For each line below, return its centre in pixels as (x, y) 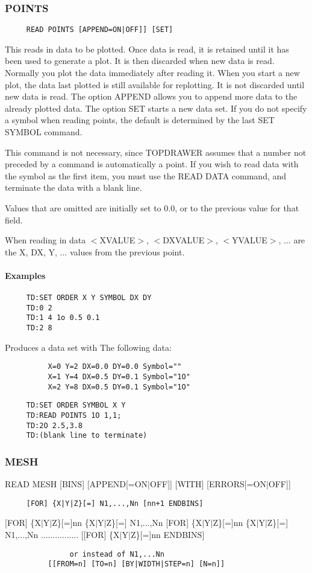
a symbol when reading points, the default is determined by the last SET (140, 120)
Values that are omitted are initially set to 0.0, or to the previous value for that (152, 208)
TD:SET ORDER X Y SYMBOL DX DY (89, 298)
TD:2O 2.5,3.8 (54, 425)
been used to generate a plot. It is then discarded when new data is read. (140, 61)
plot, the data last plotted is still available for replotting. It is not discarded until (155, 84)
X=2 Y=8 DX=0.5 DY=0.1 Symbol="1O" (119, 387)
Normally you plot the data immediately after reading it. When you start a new (152, 73)
